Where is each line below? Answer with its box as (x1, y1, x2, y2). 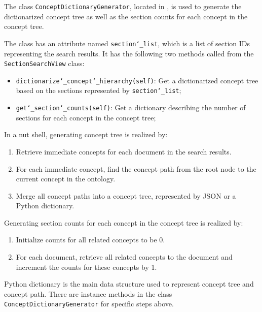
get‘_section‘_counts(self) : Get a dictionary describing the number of (16, 102, 246, 113)
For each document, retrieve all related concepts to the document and (16, 252, 233, 262)
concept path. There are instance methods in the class (4, 288, 172, 299)
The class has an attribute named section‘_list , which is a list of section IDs (4, 38, 250, 48)
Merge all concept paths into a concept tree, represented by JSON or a (16, 190, 236, 201)
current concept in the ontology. (16, 173, 116, 184)
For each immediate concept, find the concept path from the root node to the (16, 163, 256, 174)
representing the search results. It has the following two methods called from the (4, 48, 254, 58)
